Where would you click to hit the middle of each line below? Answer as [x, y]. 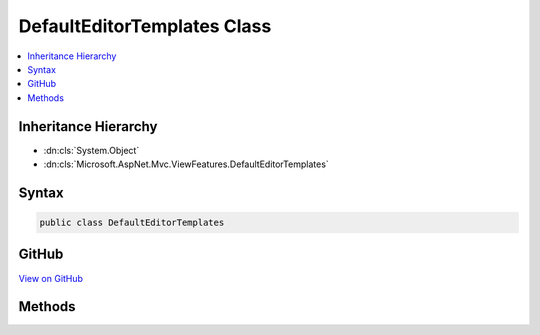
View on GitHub [51, 278]
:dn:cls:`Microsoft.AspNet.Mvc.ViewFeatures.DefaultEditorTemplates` [186, 164]
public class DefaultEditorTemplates [132, 223]
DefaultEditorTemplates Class [145, 26]
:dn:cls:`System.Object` [91, 150]
